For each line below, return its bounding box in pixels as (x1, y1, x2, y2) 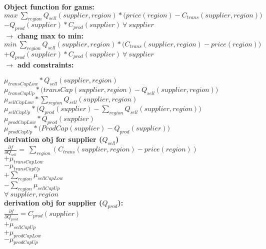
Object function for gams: (4, 1, 94, 11)
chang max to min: (17, 30, 83, 41)
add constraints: (17, 59, 74, 70)
